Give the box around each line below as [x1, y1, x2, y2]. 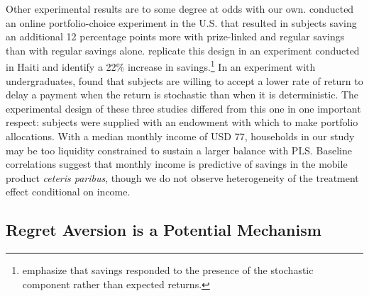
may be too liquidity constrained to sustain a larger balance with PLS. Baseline [6, 142, 352, 157]
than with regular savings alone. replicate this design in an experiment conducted [6, 42, 360, 57]
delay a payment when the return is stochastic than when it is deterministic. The [6, 87, 359, 102]
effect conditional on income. [6, 184, 131, 199]
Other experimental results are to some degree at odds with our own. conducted [6, 1, 354, 16]
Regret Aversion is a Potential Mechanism [6, 219, 321, 241]
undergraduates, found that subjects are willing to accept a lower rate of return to [6, 73, 363, 88]
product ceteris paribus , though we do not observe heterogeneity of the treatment [6, 170, 359, 185]
